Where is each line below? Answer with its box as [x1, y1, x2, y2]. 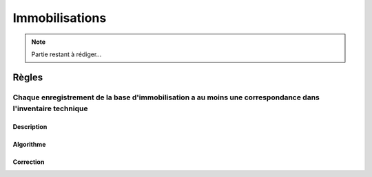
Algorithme [12, 140, 46, 148]
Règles [12, 71, 43, 83]
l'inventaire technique [12, 104, 88, 113]
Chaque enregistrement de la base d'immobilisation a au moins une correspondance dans [12, 93, 320, 102]
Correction [12, 158, 45, 166]
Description [12, 122, 48, 130]
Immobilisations [12, 10, 107, 25]
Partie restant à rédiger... [31, 50, 102, 58]
